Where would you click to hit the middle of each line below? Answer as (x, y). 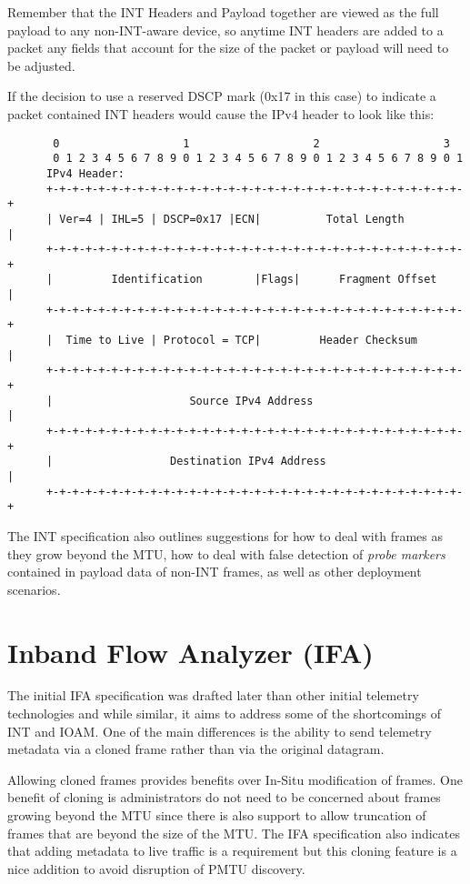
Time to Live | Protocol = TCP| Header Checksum (242, 341)
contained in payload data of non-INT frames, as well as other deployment (215, 572)
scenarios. (34, 589)
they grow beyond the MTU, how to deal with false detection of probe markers (226, 553)
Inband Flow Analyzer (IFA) (190, 652)
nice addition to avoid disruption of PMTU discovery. (156, 868)
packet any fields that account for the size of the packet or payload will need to (228, 48)
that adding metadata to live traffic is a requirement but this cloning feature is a (232, 851)
